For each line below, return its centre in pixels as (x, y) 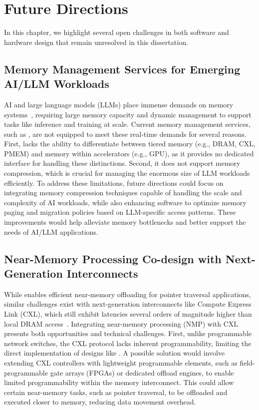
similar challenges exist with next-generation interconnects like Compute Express (128, 304)
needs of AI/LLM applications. (51, 231)
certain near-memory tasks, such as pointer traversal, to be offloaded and (116, 392)
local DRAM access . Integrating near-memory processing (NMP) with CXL (121, 323)
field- (247, 362)
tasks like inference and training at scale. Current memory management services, (127, 124)
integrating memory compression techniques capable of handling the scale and (123, 193)
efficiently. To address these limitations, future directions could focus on (114, 183)
